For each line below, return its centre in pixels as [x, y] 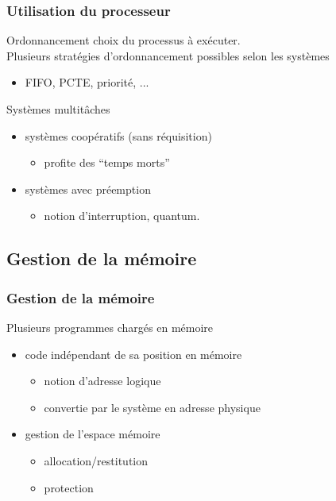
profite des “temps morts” [107, 162]
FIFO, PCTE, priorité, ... [87, 82]
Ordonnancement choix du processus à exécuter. [124, 40]
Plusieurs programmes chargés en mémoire [110, 327]
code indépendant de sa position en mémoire [133, 354]
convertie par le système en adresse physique [152, 407]
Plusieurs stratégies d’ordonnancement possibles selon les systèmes [168, 55]
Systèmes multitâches [58, 109]
